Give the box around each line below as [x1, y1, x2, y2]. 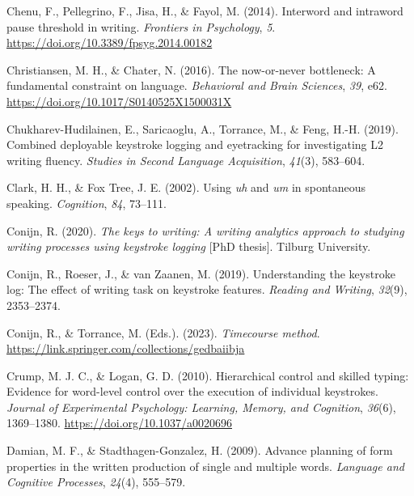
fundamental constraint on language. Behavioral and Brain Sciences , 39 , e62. [6, 77, 387, 94]
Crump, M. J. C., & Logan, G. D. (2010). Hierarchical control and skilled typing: [6, 367, 409, 384]
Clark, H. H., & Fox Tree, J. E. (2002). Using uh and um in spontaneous [6, 179, 366, 196]
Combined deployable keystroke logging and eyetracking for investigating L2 [6, 136, 383, 153]
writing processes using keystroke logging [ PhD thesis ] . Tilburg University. [6, 238, 371, 255]
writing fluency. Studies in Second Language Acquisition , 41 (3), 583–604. [6, 151, 365, 168]
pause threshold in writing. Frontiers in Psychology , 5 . [6, 18, 276, 35]
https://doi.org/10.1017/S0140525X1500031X [6, 92, 232, 109]
